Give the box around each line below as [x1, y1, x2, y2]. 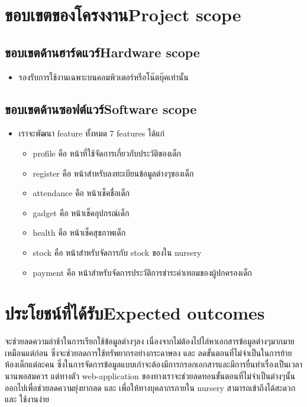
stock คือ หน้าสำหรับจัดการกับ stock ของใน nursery [33, 246, 202, 258]
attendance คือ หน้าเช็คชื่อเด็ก [33, 187, 130, 199]
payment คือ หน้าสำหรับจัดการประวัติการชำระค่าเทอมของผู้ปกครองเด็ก [33, 266, 253, 278]
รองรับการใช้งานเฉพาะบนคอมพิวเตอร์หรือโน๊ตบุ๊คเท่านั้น [18, 70, 189, 83]
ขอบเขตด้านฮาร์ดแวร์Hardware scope [5, 43, 200, 61]
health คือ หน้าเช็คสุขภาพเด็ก [33, 226, 126, 239]
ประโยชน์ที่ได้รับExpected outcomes [5, 301, 265, 325]
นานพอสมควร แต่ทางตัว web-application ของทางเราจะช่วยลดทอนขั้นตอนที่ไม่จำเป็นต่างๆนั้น [5, 370, 296, 382]
